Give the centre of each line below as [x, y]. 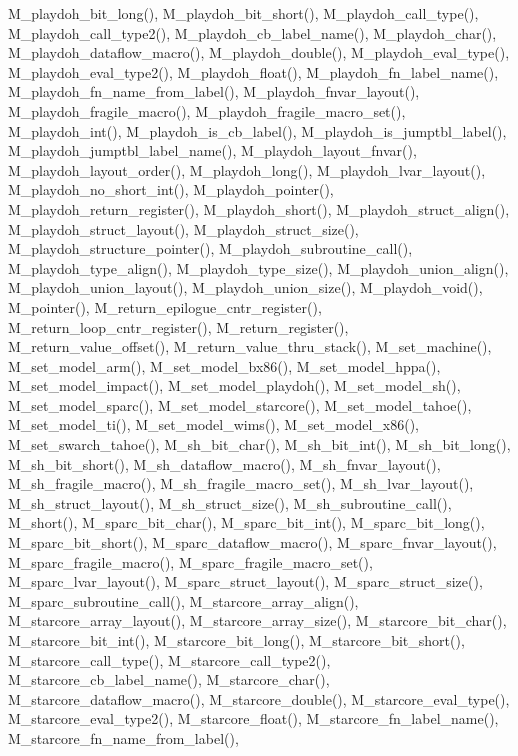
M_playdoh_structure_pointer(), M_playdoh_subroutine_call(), [210, 248]
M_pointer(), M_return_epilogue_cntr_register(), [165, 306]
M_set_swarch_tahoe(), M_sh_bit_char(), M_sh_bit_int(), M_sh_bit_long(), [259, 444]
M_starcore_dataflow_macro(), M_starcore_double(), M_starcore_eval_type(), [259, 698]
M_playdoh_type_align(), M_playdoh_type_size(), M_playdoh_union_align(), [258, 267]
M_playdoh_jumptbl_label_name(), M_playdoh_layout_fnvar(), [212, 150]
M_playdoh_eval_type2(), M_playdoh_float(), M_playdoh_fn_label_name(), [253, 71]
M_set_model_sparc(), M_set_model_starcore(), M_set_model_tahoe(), [240, 404]
